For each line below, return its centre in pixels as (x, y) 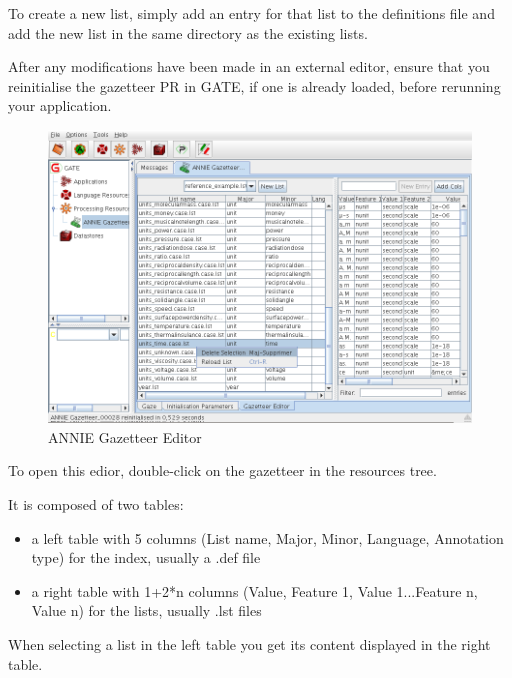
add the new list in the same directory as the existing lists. (188, 32)
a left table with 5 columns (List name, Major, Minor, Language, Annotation (267, 537)
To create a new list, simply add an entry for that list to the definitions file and (251, 13)
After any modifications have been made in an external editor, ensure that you (249, 66)
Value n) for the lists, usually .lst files (146, 610)
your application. (60, 105)
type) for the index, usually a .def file (146, 557)
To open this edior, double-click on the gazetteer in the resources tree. (222, 470)
